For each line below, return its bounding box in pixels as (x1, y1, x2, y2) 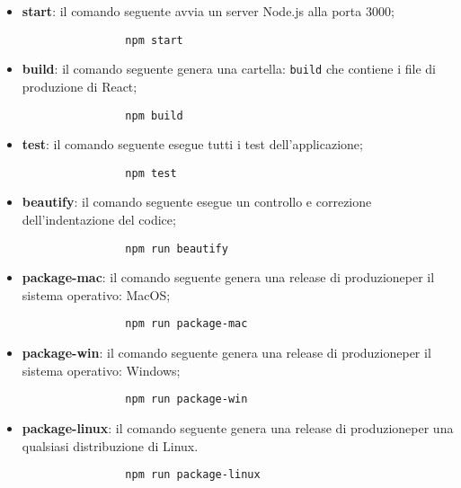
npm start (125, 33, 183, 47)
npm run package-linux (125, 468, 261, 482)
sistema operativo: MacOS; (22, 285, 171, 304)
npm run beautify (125, 242, 228, 255)
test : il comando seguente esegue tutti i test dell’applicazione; (22, 135, 363, 154)
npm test (125, 166, 177, 180)
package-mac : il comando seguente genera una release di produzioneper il (22, 268, 435, 287)
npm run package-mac (125, 317, 248, 331)
